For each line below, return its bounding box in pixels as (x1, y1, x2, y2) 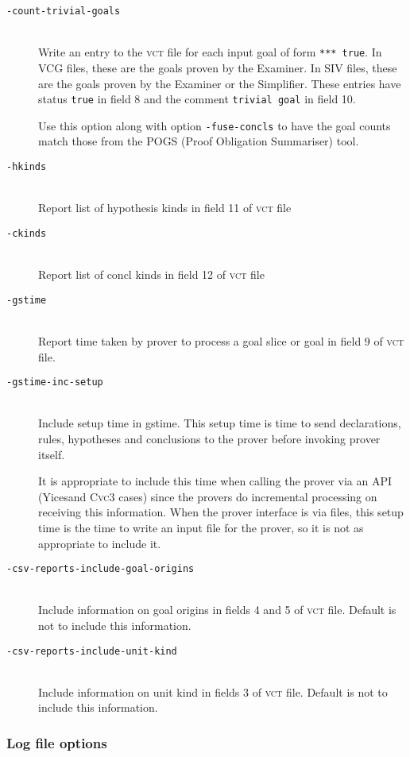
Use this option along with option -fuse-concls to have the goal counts (38, 117, 391, 133)
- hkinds (6, 161, 47, 172)
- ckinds (6, 227, 47, 239)
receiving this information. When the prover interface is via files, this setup (38, 504, 404, 520)
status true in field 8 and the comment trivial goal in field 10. (38, 91, 356, 107)
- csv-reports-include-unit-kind (6, 645, 177, 657)
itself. (38, 446, 65, 462)
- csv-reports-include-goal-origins (6, 563, 195, 575)
